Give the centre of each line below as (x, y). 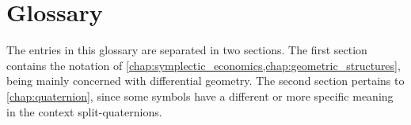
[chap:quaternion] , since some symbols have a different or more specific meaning (200, 96)
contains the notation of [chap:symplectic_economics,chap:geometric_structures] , (204, 65)
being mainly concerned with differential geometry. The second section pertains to (205, 81)
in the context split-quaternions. (84, 111)
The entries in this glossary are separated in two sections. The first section (187, 50)
